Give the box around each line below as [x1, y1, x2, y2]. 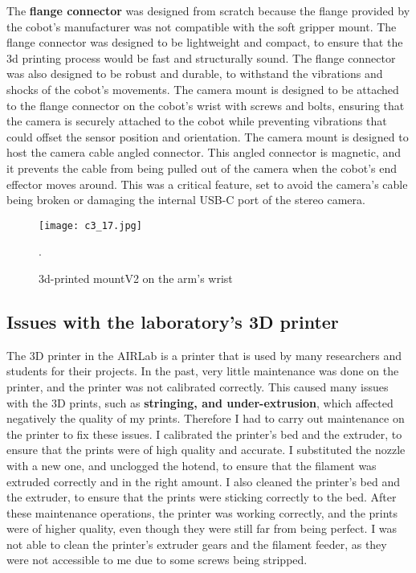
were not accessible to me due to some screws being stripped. [6, 551, 308, 568]
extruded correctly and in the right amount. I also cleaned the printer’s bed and [6, 473, 401, 489]
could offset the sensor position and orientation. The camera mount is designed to [6, 128, 409, 145]
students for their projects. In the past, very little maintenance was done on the [6, 362, 399, 379]
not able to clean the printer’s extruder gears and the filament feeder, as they [6, 535, 387, 552]
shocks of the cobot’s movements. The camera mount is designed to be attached [6, 80, 399, 97]
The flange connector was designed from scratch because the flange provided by [6, 2, 410, 18]
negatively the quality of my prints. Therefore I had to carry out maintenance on [6, 410, 405, 427]
